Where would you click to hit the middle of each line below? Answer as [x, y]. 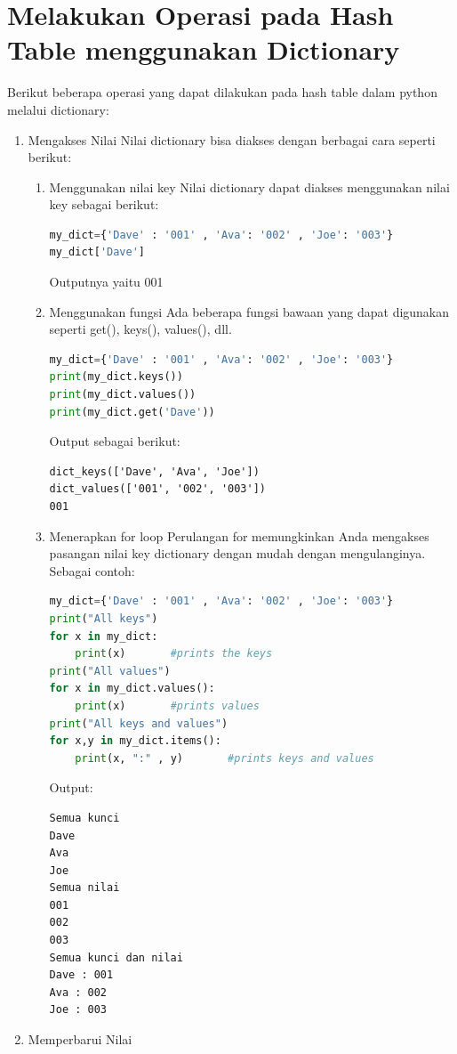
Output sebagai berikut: [115, 441]
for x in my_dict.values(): [132, 689]
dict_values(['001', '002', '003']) [157, 489]
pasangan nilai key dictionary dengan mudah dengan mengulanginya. [237, 553]
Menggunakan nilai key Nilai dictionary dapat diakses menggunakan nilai [249, 186]
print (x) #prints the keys [174, 654]
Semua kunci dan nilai [116, 957]
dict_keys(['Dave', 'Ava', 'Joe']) [154, 471]
